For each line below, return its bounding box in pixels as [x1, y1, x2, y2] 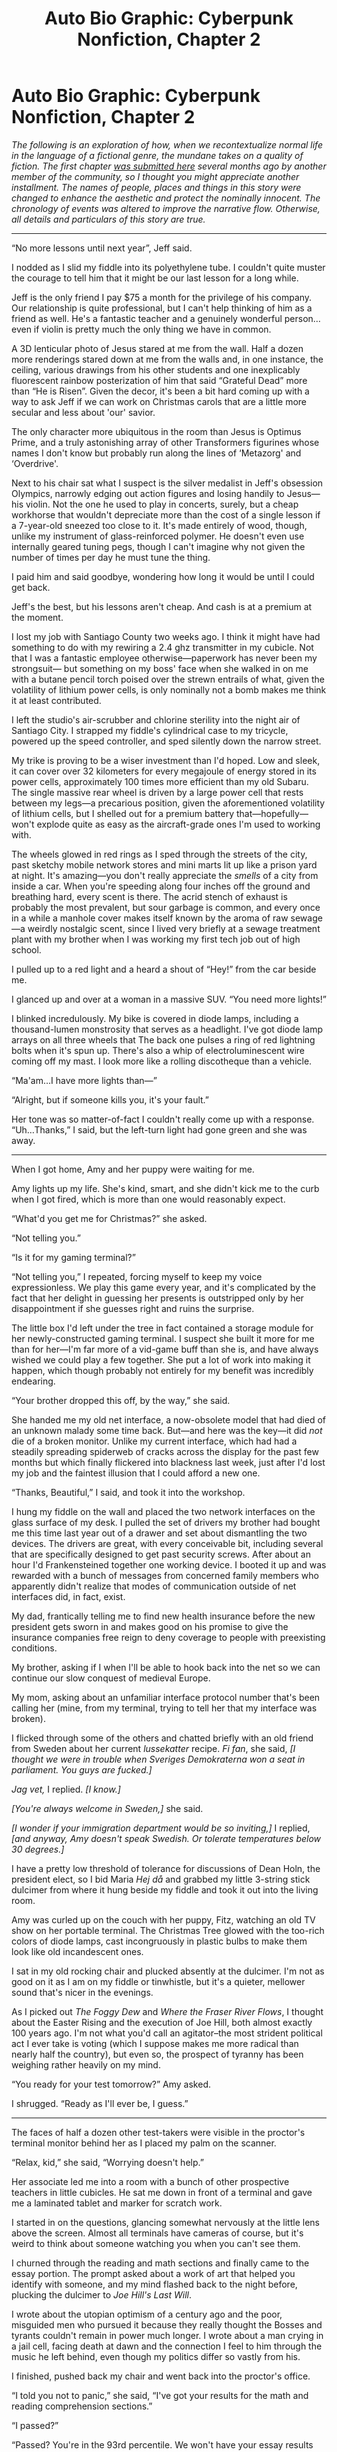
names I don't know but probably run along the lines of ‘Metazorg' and [11, 447, 302, 459]
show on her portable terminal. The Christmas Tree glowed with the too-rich [11, 1924, 325, 1936]
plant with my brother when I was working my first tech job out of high [11, 933, 301, 945]
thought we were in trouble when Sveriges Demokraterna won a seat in [11, 1753, 306, 1765]
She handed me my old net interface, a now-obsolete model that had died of [11, 1413, 326, 1426]
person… [284, 312, 321, 324]
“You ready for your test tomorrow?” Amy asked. [11, 2078, 212, 2090]
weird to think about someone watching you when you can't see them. [11, 2237, 301, 2249]
